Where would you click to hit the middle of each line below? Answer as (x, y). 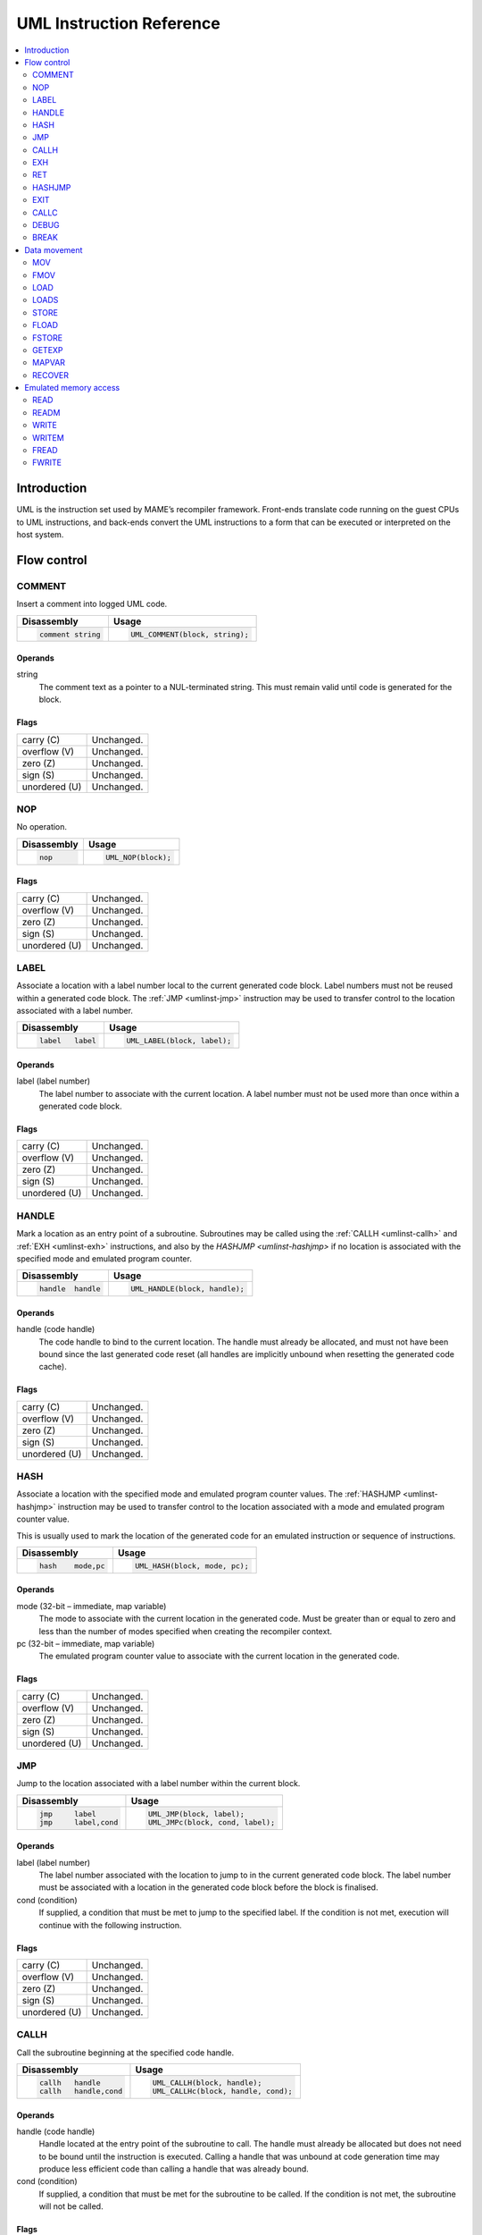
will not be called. (71, 2206)
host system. (40, 535)
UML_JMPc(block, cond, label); (212, 1822)
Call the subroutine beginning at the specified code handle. (125, 2053)
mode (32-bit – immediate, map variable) (91, 1606)
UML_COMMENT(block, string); (190, 634)
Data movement (54, 249)
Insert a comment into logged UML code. (92, 604)
